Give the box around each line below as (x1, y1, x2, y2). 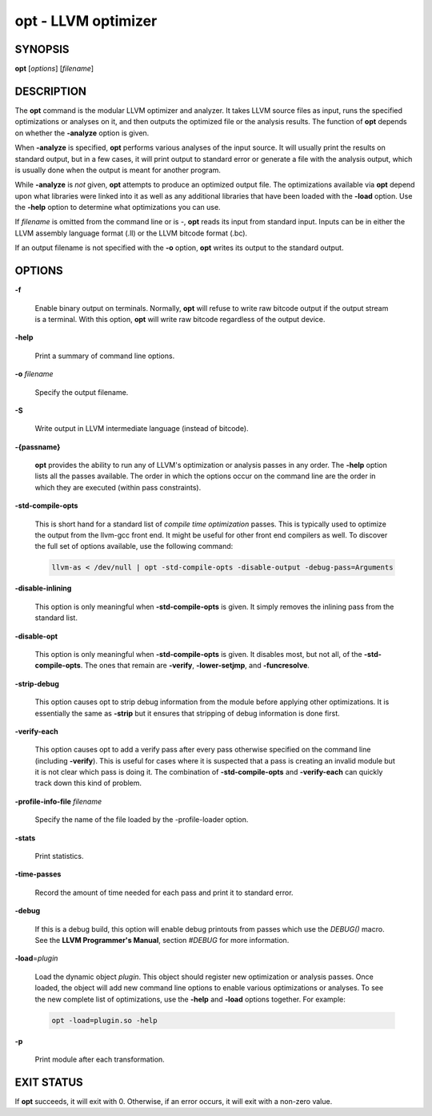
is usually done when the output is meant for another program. (14, 165, 222, 175)
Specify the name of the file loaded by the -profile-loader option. (34, 815, 249, 824)
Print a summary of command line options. (34, 351, 175, 361)
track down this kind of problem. (34, 778, 142, 788)
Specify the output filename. (34, 387, 129, 397)
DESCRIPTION (14, 84, 87, 98)
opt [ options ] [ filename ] (14, 64, 94, 74)
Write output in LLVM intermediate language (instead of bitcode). (34, 424, 249, 433)
